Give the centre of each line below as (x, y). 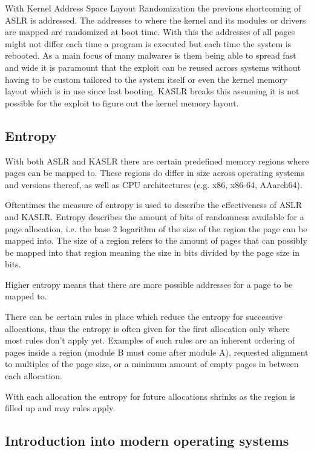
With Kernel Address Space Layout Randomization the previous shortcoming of (153, 8)
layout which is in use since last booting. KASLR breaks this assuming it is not (152, 91)
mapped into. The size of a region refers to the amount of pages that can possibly (156, 240)
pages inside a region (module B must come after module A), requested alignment (157, 352)
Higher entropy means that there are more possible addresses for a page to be (149, 284)
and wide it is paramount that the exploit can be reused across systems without (153, 67)
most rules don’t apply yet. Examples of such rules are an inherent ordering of (150, 340)
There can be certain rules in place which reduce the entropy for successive (144, 317)
